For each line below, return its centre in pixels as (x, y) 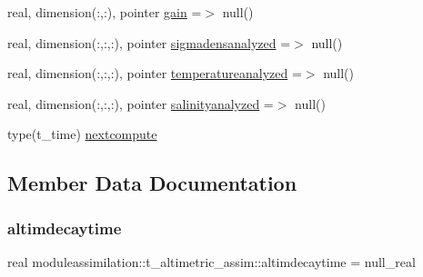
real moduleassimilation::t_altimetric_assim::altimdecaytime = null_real (211, 261)
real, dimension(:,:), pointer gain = (105, 12)
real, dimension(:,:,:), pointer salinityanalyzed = (141, 103)
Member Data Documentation (152, 183)
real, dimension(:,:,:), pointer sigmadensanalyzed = (149, 42)
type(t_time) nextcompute (82, 134)
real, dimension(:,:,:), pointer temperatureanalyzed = (155, 73)
